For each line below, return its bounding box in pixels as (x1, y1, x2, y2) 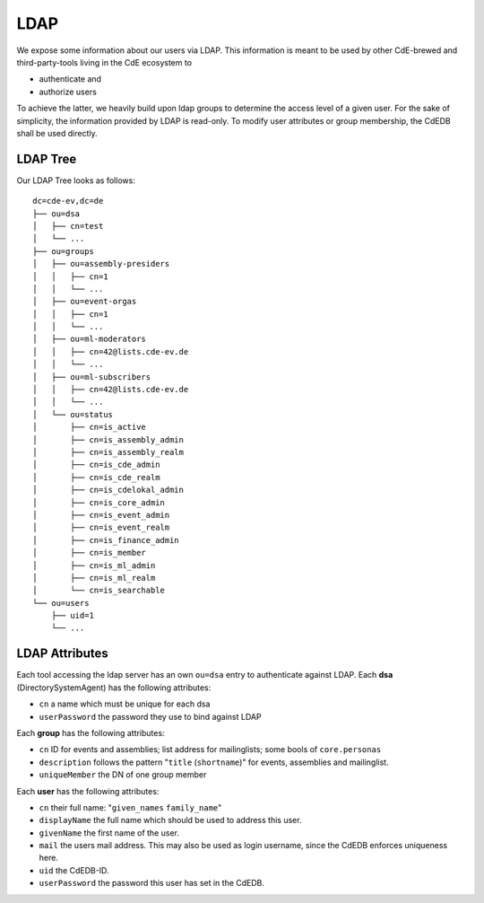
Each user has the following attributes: (16, 785, 160, 796)
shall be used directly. (16, 127, 98, 138)
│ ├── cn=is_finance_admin (32, 535, 179, 545)
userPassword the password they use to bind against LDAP (39, 711, 262, 722)
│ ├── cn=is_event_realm (32, 522, 170, 533)
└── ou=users (32, 598, 90, 608)
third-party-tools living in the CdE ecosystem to (16, 57, 193, 67)
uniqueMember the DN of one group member (39, 769, 207, 780)
